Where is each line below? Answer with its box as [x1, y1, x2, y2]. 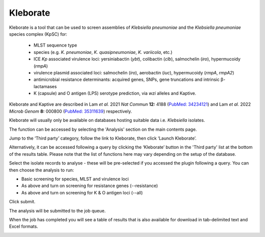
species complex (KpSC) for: [9, 31, 67, 37]
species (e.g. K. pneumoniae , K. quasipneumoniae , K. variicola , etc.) [33, 49, 173, 55]
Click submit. [9, 199, 36, 205]
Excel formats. [9, 223, 38, 230]
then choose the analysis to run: [9, 167, 74, 173]
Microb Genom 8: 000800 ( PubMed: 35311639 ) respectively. [9, 108, 132, 114]
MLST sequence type [33, 42, 77, 48]
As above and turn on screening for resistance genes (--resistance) [21, 183, 158, 189]
